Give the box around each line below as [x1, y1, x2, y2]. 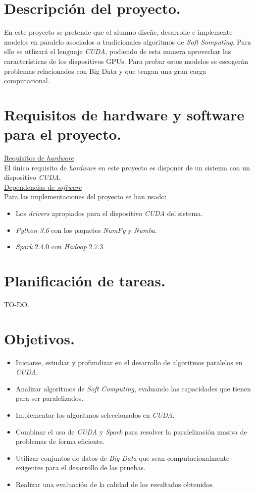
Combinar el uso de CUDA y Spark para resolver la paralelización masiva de [15, 426, 247, 436]
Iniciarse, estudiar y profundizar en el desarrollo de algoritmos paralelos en [15, 357, 243, 367]
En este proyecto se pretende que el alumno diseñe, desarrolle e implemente [4, 27, 233, 37]
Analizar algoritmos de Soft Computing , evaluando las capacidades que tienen [15, 383, 251, 393]
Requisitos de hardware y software [4, 104, 245, 124]
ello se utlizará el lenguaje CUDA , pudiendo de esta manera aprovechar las [4, 46, 231, 56]
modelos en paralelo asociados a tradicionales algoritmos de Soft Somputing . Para [4, 36, 251, 47]
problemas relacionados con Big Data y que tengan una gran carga [4, 65, 206, 76]
